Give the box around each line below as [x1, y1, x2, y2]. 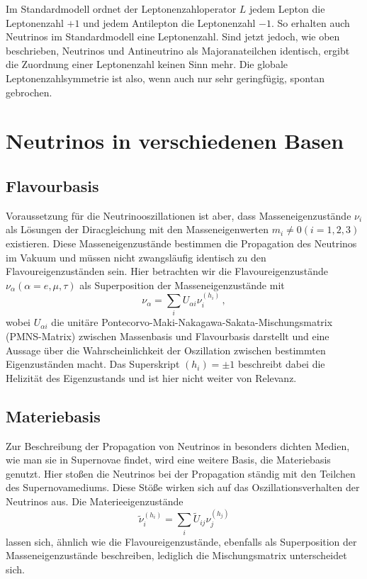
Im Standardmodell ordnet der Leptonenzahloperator [6, 1, 237, 16]
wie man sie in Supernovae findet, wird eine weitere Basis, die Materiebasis [6, 452, 331, 467]
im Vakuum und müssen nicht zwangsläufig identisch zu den [6, 249, 266, 264]
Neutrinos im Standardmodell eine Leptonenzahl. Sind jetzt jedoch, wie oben [6, 29, 340, 44]
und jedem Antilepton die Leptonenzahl [83, 15, 256, 30]
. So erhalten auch [271, 15, 350, 30]
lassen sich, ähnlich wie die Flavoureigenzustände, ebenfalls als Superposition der [6, 534, 357, 549]
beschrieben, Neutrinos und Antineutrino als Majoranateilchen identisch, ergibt [6, 43, 350, 57]
